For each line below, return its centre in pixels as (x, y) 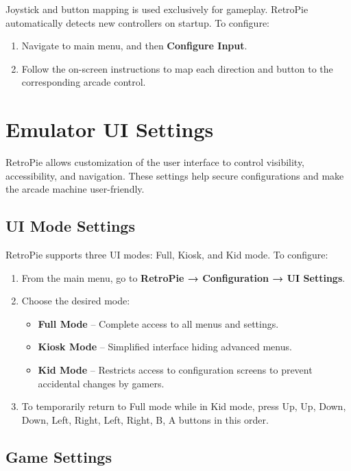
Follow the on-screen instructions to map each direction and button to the (177, 68)
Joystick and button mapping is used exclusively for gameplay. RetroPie (157, 9)
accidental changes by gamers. (101, 383)
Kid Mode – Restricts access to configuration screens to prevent (175, 370)
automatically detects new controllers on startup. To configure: (137, 22)
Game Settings (59, 456)
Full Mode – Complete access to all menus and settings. (158, 323)
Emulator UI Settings (110, 129)
